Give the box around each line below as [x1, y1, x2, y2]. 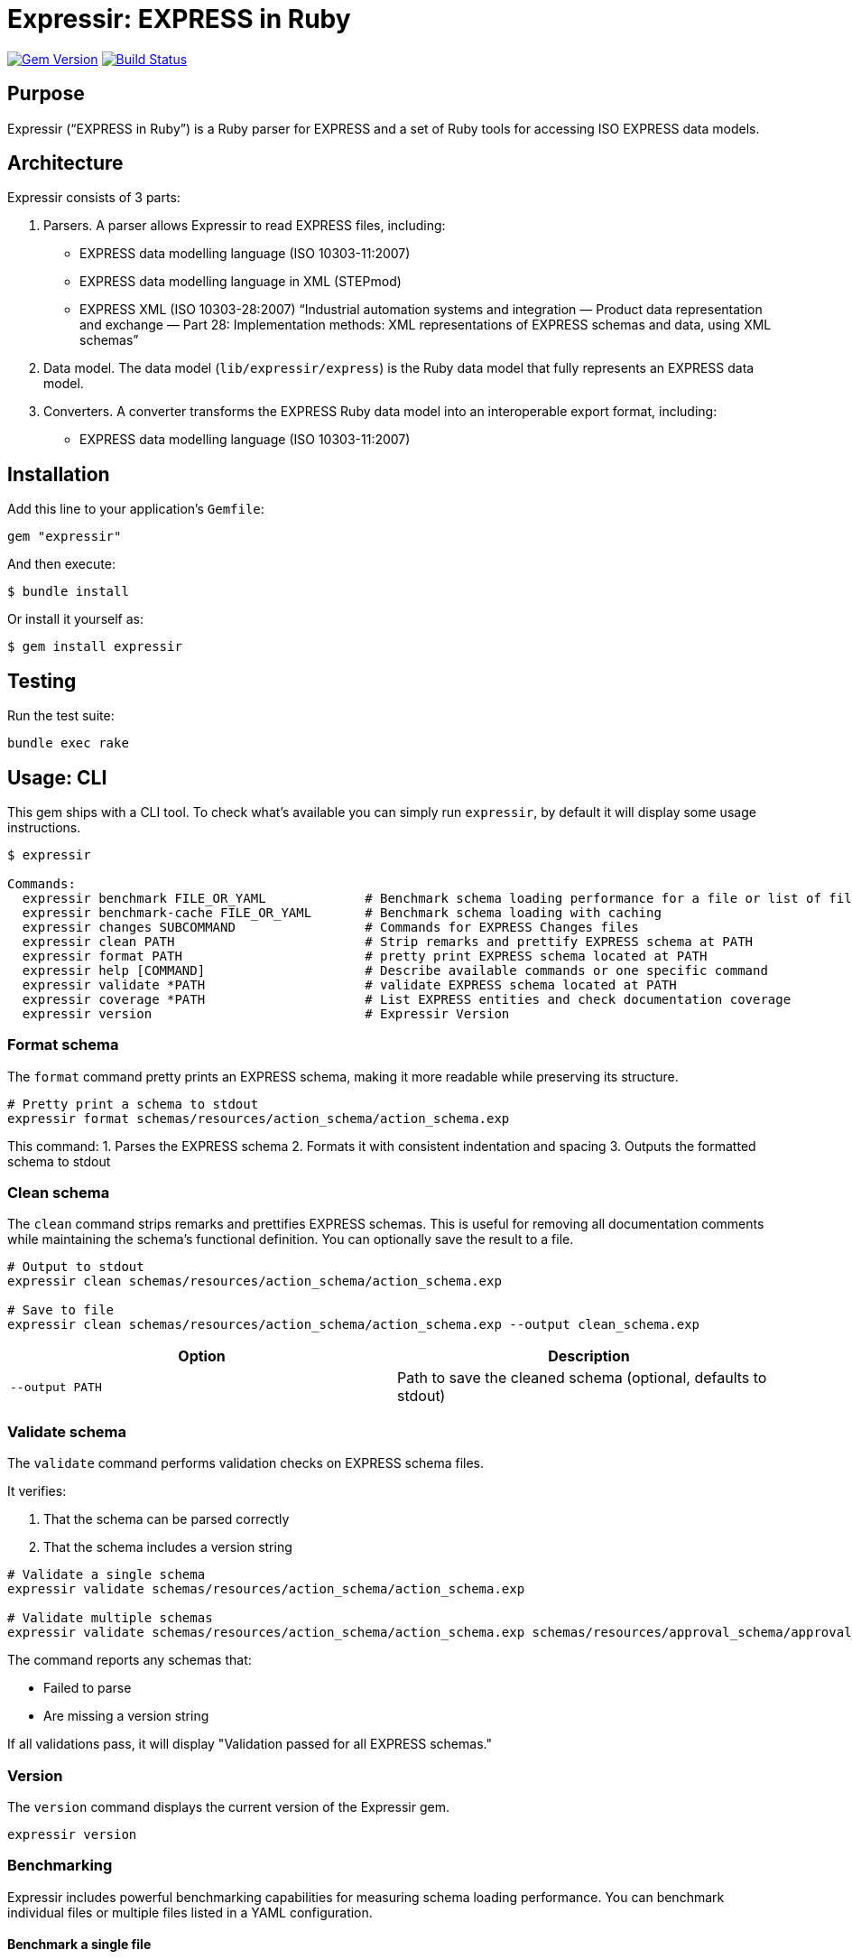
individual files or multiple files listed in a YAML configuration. [7, 1904, 373, 1920]
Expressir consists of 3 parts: [7, 190, 181, 206]
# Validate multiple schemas [7, 1611, 213, 1626]
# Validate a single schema [7, 1567, 206, 1583]
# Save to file [7, 1303, 115, 1318]
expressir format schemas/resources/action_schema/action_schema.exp [7, 1110, 510, 1126]
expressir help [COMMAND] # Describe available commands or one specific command [22, 962, 768, 978]
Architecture [7, 152, 124, 175]
